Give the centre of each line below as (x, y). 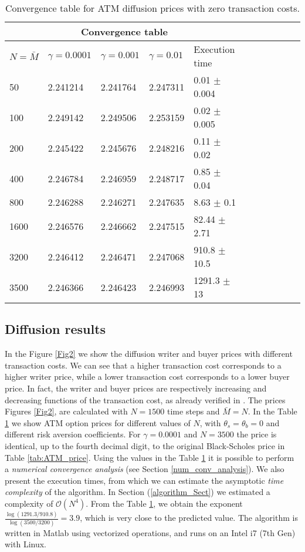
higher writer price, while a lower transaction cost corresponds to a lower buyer (147, 377)
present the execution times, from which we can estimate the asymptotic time (144, 480)
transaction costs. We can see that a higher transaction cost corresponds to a (143, 365)
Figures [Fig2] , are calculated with (66, 411)
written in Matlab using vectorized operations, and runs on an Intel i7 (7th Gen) (150, 532)
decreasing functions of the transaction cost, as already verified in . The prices (145, 399)
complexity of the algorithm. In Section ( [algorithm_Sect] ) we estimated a (138, 492)
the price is (257, 434)
